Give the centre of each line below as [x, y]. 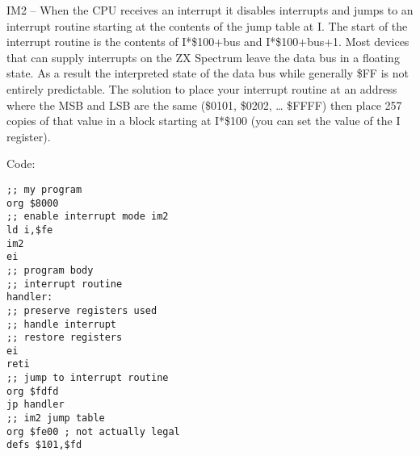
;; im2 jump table [56, 418]
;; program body [50, 270]
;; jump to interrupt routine [88, 378]
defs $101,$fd [44, 445]
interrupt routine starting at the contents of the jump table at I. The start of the [207, 25]
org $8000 [33, 203]
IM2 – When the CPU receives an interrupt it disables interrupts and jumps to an [210, 10]
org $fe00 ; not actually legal [93, 431]
